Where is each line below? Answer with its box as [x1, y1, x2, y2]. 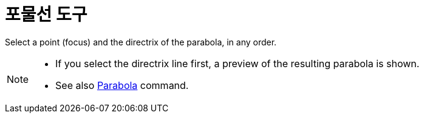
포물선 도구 [5, 4, 87, 25]
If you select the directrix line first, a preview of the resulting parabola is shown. [55, 57, 420, 70]
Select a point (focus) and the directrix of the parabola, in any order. [5, 36, 277, 47]
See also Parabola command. [55, 79, 189, 91]
